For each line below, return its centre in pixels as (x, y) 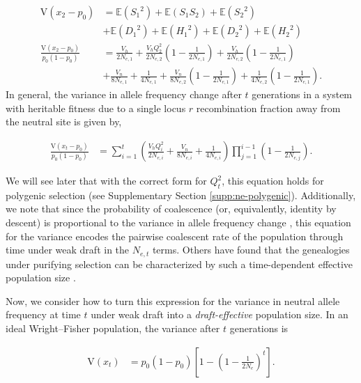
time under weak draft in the (68, 250)
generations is (259, 328)
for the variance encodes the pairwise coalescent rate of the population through (175, 236)
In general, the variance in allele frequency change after (124, 94)
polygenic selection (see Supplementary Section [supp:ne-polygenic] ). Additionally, (181, 195)
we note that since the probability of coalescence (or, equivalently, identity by (171, 209)
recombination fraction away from (268, 108)
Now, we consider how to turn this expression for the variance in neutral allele (173, 300)
